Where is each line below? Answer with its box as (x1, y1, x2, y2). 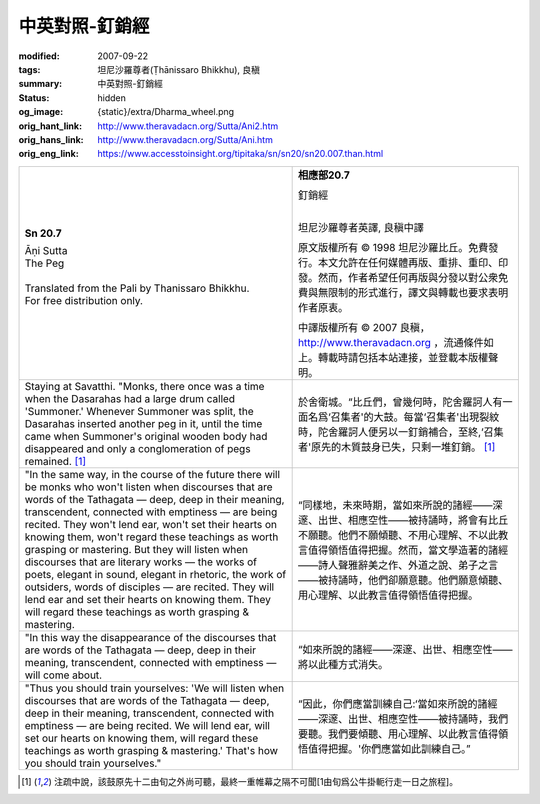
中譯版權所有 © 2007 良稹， (297, 320, 430, 334)
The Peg (24, 256, 65, 270)
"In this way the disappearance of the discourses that (24, 630, 277, 644)
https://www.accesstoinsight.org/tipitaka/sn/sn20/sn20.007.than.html (97, 148, 384, 160)
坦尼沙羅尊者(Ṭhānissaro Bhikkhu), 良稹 (97, 63, 260, 75)
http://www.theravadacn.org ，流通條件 (297, 335, 484, 349)
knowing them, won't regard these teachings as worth (24, 530, 279, 544)
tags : (18, 63, 41, 75)
